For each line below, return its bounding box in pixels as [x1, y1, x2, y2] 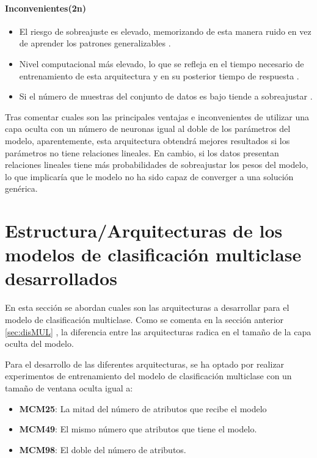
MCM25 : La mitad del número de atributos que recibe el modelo [19, 402, 267, 415]
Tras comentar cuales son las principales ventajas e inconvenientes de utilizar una [5, 110, 310, 123]
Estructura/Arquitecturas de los [5, 218, 283, 243]
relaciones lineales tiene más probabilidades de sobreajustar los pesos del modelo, [5, 158, 308, 171]
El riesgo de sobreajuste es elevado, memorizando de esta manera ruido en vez [19, 24, 312, 37]
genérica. [5, 182, 38, 195]
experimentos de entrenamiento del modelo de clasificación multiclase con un [5, 369, 292, 382]
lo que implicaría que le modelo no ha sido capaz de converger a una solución [5, 170, 294, 183]
